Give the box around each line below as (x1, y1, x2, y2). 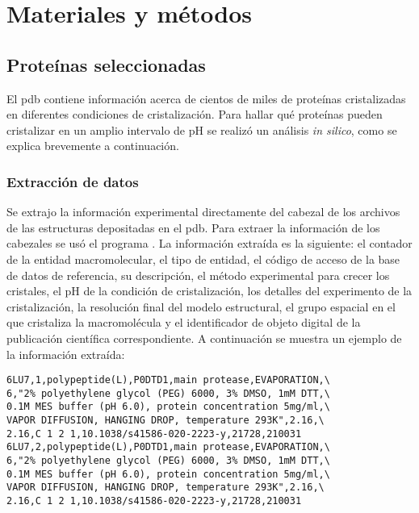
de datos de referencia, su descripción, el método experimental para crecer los (6, 266, 390, 283)
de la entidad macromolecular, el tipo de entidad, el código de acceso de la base (6, 250, 400, 267)
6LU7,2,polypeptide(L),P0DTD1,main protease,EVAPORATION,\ (6, 441, 330, 453)
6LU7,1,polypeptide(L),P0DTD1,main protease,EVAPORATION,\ (6, 374, 330, 386)
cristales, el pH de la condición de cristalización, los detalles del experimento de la (6, 282, 413, 299)
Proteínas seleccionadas (6, 52, 206, 77)
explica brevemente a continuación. (6, 137, 179, 154)
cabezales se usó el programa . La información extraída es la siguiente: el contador (6, 235, 413, 252)
